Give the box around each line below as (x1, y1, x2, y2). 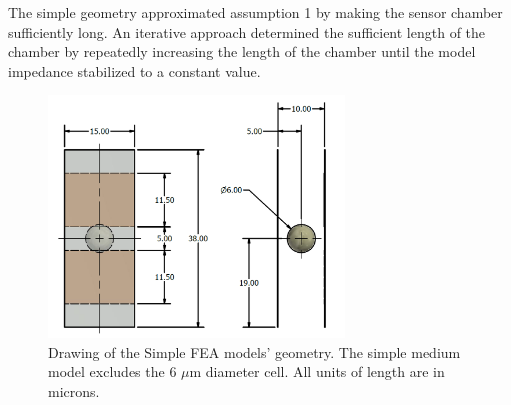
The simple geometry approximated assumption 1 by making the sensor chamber (8, 2, 503, 22)
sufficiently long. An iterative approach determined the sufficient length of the (8, 21, 486, 42)
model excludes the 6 (48, 361, 177, 382)
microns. (48, 380, 100, 401)
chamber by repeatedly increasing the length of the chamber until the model (8, 41, 476, 62)
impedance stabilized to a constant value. (8, 60, 261, 81)
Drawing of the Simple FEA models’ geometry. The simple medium (48, 341, 461, 362)
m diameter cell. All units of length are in (189, 361, 445, 382)
